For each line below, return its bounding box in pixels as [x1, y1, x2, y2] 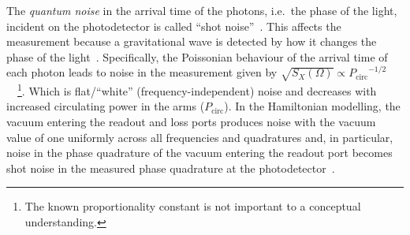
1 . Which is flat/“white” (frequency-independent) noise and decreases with [17, 80, 377, 99]
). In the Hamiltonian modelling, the [224, 98, 401, 114]
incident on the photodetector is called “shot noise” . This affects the [6, 17, 341, 34]
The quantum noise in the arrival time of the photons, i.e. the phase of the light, [6, 2, 397, 18]
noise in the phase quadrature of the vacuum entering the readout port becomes [6, 144, 393, 161]
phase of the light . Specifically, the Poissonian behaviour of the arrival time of [6, 48, 388, 65]
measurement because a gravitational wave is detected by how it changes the [6, 33, 377, 50]
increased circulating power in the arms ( [6, 98, 205, 114]
